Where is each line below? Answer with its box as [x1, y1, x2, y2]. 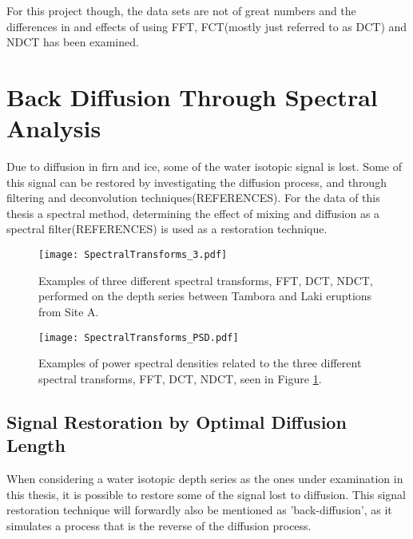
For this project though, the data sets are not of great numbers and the [6, 2, 356, 18]
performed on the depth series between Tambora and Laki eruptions [38, 287, 372, 304]
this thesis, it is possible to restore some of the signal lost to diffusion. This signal [6, 485, 406, 502]
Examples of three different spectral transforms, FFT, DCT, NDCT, [38, 271, 373, 288]
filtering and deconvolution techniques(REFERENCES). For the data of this [6, 189, 380, 206]
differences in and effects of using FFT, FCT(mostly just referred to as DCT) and [6, 18, 407, 34]
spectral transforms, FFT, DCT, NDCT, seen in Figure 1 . [38, 370, 322, 386]
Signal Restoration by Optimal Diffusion [6, 409, 347, 434]
